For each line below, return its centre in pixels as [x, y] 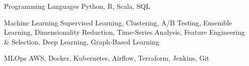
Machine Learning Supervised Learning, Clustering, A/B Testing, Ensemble [118, 22]
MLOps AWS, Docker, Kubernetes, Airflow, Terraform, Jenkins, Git [107, 58]
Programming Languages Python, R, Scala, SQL [77, 6]
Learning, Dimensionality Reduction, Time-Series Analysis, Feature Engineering [124, 32]
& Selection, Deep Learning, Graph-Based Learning [82, 41]
